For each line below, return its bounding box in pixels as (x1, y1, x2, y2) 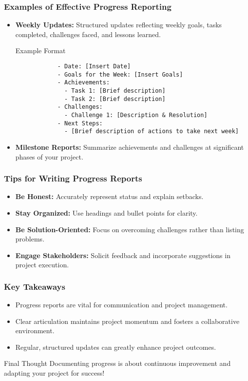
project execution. (15, 260, 69, 270)
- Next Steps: (57, 120, 103, 127)
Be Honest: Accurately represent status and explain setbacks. (15, 191, 204, 201)
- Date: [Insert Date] (57, 63, 131, 70)
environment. (15, 325, 55, 336)
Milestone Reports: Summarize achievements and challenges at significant (15, 141, 244, 152)
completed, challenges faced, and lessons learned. (15, 29, 161, 39)
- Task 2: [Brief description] (64, 95, 166, 102)
